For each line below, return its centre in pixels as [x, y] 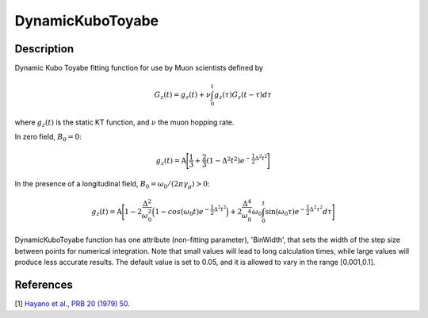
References [44, 285]
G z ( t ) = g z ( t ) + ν [183, 96]
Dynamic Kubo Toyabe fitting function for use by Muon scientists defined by [139, 68]
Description [44, 49]
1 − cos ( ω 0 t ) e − [182, 212]
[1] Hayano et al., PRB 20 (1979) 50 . [73, 304]
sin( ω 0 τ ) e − [285, 212]
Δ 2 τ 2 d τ [321, 211]
